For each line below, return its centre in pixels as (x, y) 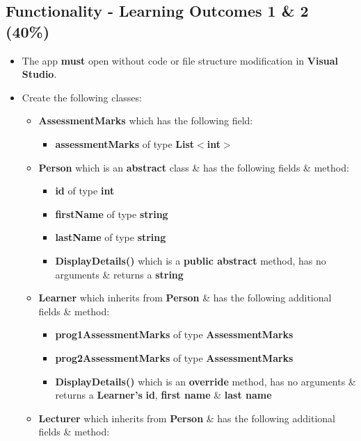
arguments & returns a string (119, 274)
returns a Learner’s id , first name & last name (163, 395)
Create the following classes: (82, 97)
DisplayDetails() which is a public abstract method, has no (191, 260)
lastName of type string (111, 237)
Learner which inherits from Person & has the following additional (185, 298)
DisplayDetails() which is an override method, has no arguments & (206, 381)
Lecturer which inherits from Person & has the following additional (187, 418)
